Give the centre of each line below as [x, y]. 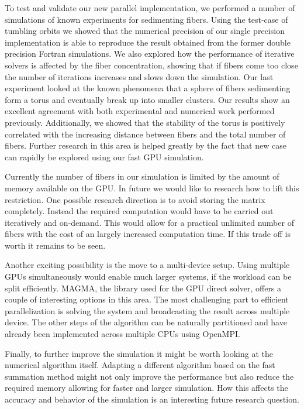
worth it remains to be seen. [55, 245]
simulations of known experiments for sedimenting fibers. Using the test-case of [146, 19]
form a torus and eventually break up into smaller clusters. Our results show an [147, 99]
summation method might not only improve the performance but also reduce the [149, 376]
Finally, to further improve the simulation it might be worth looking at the [139, 353]
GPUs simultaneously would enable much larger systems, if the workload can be [148, 276]
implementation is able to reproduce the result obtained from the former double [148, 42]
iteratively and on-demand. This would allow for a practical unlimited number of [149, 222]
